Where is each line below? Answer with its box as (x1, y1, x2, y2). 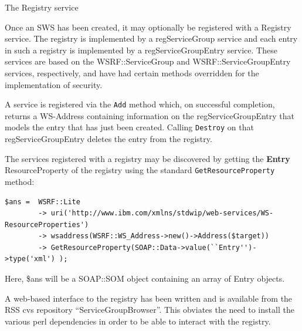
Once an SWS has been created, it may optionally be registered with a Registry (5, 21, 291, 33)
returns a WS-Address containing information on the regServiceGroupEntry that (5, 109, 295, 121)
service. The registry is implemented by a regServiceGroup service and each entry (5, 32, 298, 45)
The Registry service (5, 1, 79, 13)
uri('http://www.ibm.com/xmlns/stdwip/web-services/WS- (50, 209, 274, 218)
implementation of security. (5, 78, 103, 90)
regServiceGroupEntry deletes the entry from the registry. (5, 133, 212, 145)
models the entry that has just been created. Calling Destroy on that (5, 121, 254, 133)
